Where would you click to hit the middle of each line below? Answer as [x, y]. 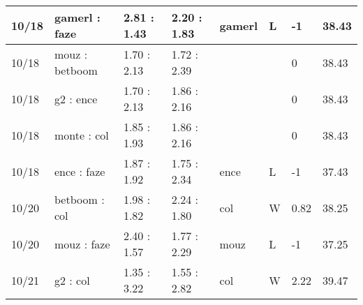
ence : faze [80, 171]
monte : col [82, 135]
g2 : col [72, 280]
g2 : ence [76, 98]
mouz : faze [82, 244]
